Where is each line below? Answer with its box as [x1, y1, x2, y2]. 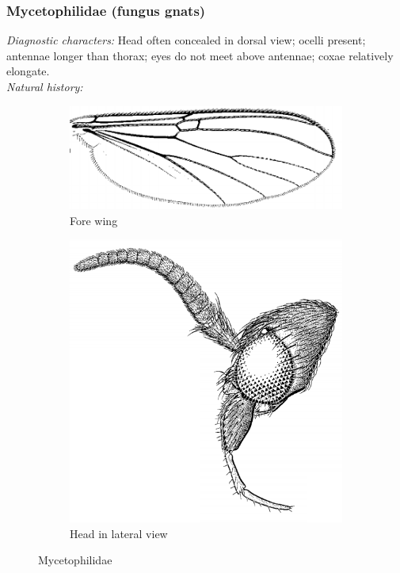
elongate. [6, 63, 50, 79]
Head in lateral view [70, 525, 168, 541]
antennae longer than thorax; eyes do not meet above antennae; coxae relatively [6, 47, 394, 63]
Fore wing [70, 212, 118, 228]
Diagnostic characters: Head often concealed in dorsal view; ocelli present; [6, 32, 366, 48]
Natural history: [6, 78, 83, 94]
